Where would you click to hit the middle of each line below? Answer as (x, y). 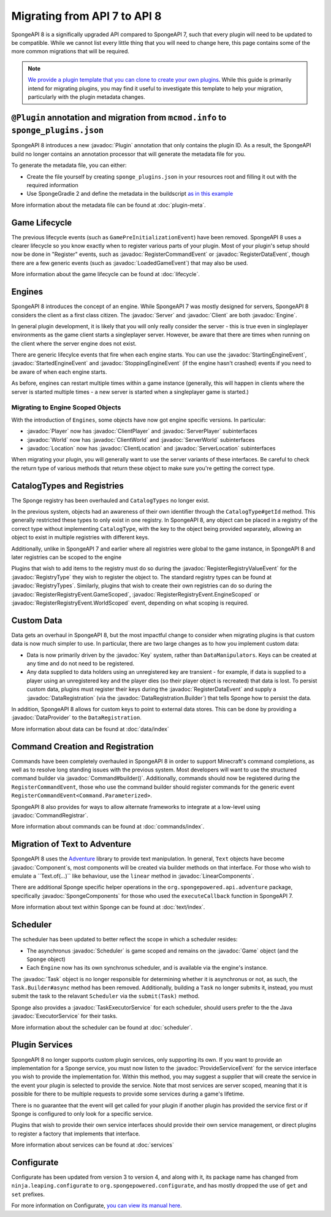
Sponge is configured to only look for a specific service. (82, 1113)
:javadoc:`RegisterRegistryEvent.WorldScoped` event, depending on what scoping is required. (130, 603)
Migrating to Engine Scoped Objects (66, 408)
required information (53, 185)
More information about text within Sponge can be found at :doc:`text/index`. (108, 907)
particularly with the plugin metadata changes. (86, 97)
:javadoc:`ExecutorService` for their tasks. (64, 1016)
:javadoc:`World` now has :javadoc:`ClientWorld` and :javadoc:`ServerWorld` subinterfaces (141, 439)
